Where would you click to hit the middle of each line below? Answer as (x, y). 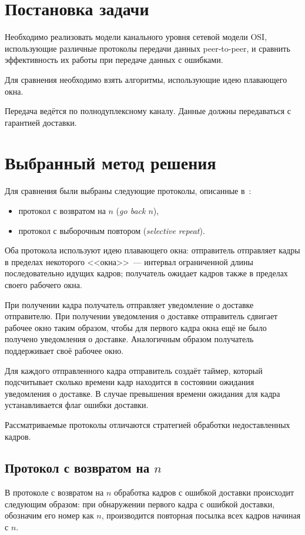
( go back (131, 210)
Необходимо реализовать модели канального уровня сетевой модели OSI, (136, 37)
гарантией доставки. (41, 122)
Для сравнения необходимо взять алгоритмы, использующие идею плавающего (146, 79)
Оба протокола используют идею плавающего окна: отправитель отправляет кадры (152, 250)
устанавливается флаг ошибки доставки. (77, 405)
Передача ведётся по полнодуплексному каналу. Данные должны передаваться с (148, 111)
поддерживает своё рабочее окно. (64, 350)
